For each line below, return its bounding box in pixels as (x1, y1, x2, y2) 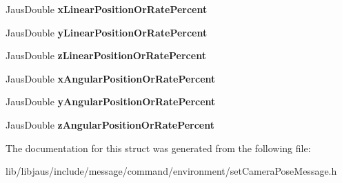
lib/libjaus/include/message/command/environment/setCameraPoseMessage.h (6, 164, 337, 178)
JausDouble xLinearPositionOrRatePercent (6, 2, 208, 16)
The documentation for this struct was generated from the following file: (6, 140, 311, 155)
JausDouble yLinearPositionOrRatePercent (6, 25, 208, 39)
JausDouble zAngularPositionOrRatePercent (6, 117, 215, 131)
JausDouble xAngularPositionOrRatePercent (6, 71, 216, 85)
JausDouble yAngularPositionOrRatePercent (6, 94, 216, 109)
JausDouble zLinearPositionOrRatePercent (6, 48, 206, 63)
